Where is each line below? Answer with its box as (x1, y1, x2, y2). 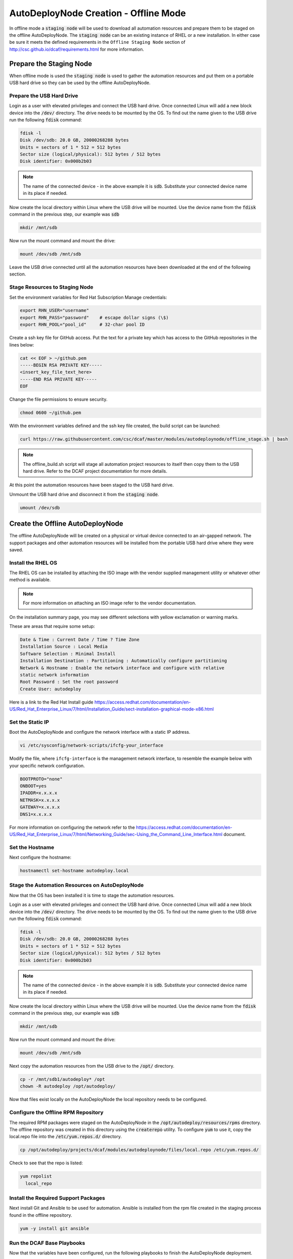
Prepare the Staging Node (9, 59, 93, 68)
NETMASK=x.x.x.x (20, 797, 60, 803)
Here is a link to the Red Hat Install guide (9, 699, 94, 705)
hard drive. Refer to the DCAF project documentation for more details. (23, 468, 168, 474)
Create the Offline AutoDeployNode (9, 519, 123, 528)
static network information (20, 672, 89, 677)
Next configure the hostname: (9, 854, 71, 861)
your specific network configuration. (9, 762, 85, 768)
